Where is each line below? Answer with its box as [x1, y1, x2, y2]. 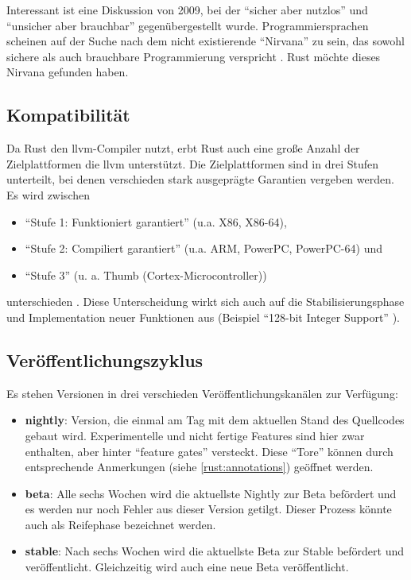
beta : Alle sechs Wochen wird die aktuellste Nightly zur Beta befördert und [25, 485, 397, 501]
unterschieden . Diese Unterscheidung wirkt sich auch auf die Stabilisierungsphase [6, 293, 405, 310]
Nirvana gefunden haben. [6, 64, 129, 80]
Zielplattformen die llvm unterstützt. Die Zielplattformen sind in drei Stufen [6, 155, 379, 172]
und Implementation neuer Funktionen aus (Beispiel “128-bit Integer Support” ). [6, 308, 400, 325]
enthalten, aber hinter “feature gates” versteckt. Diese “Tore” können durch [25, 443, 394, 459]
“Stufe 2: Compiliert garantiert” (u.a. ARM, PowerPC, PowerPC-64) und [25, 240, 382, 257]
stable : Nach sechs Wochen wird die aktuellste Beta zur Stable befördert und [25, 543, 404, 559]
